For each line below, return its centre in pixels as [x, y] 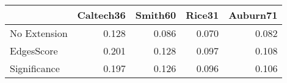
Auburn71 [253, 15]
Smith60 [156, 15]
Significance [35, 68]
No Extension [39, 33]
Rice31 [202, 15]
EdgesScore [34, 51]
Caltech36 [101, 15]
